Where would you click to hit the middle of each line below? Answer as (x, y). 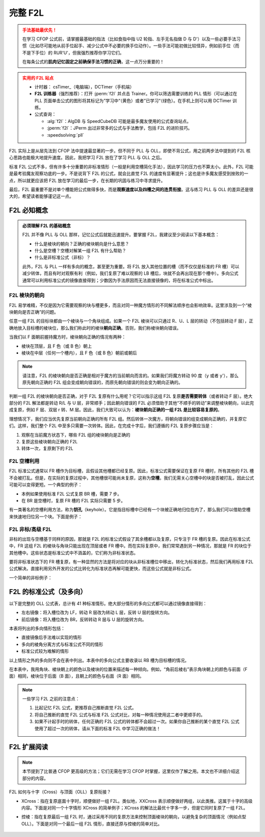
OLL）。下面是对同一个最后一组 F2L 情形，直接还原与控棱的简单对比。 (92, 824)
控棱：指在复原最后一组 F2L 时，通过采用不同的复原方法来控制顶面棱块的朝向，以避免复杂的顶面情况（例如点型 (134, 817)
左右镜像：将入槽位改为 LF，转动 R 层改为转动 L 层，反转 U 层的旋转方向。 (97, 612)
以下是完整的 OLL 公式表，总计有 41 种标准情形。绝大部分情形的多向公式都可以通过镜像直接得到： (108, 603)
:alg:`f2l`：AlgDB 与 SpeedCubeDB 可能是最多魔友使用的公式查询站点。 (119, 121)
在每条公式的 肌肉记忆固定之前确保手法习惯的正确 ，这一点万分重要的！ (93, 62)
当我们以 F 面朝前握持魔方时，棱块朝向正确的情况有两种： (67, 337)
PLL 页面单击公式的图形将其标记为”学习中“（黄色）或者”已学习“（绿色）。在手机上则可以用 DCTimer (133, 100)
